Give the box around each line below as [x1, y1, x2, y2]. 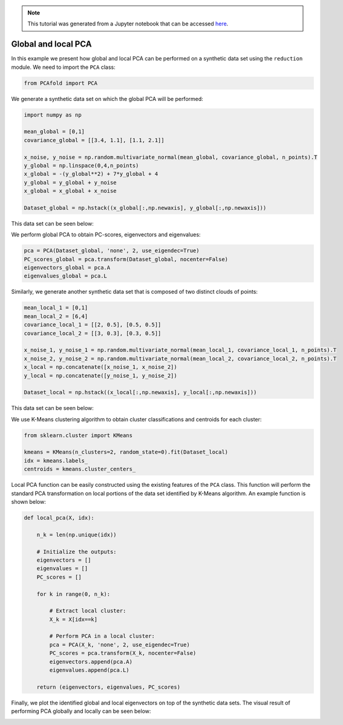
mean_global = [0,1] [24, 128, 85, 135]
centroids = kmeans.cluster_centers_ [24, 466, 136, 473]
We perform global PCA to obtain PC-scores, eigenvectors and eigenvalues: [11, 231, 201, 238]
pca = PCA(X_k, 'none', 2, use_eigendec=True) [49, 641, 190, 648]
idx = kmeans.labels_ [24, 457, 88, 464]
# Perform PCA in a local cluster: [49, 632, 155, 640]
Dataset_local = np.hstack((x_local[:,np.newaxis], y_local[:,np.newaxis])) [24, 389, 257, 396]
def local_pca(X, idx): [24, 515, 95, 521]
